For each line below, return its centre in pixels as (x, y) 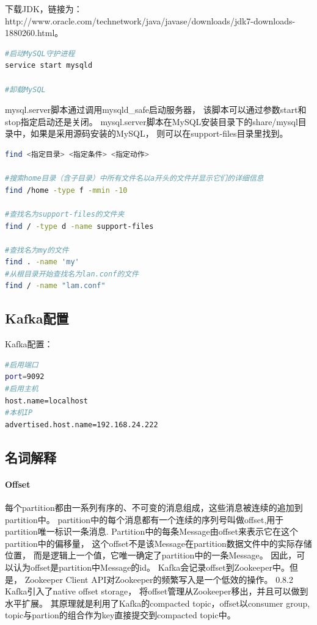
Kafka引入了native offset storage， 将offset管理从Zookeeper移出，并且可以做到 (157, 591)
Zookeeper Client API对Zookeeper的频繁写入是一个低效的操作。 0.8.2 (159, 579)
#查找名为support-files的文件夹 (65, 214)
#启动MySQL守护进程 (40, 53)
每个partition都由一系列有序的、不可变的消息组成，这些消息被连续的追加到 (154, 507)
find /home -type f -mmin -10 (66, 190)
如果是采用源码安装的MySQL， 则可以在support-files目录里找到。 (159, 133)
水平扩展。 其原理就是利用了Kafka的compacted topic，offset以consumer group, (158, 603)
